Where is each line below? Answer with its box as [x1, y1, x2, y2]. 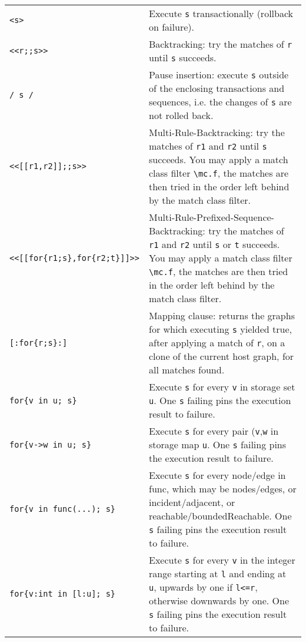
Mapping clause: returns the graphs [148, 309, 295, 322]
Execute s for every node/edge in [148, 468, 286, 482]
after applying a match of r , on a [148, 336, 285, 349]
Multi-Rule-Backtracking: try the [148, 125, 285, 139]
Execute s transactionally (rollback [148, 6, 294, 20]
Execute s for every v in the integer [148, 553, 295, 567]
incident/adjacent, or [148, 495, 235, 509]
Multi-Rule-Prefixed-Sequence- [148, 210, 274, 224]
